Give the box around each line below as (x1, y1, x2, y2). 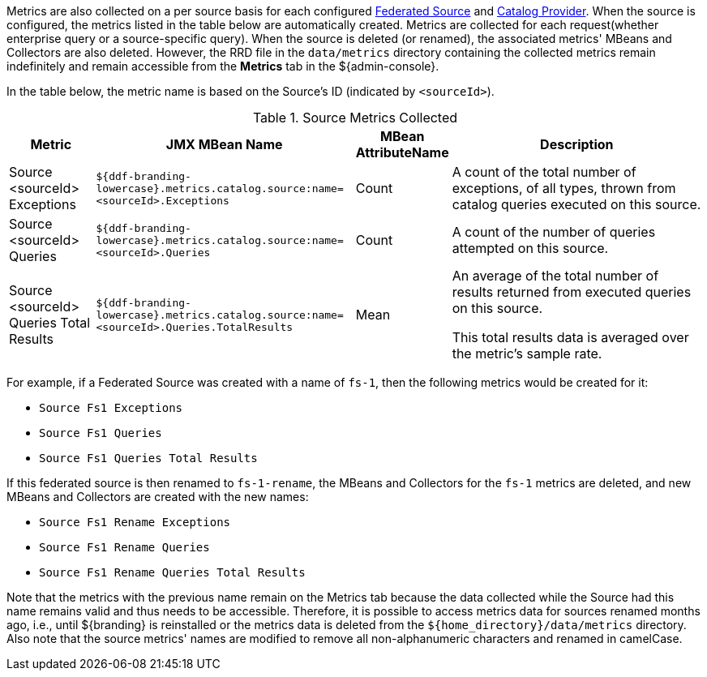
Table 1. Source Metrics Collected (252, 109, 458, 126)
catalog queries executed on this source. (452, 196, 701, 212)
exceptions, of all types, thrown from (452, 180, 676, 196)
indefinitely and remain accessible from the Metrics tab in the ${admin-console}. (6, 59, 439, 73)
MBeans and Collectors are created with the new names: (6, 490, 309, 503)
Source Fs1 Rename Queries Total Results (39, 566, 306, 579)
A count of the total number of (452, 164, 636, 180)
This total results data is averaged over (452, 329, 689, 345)
